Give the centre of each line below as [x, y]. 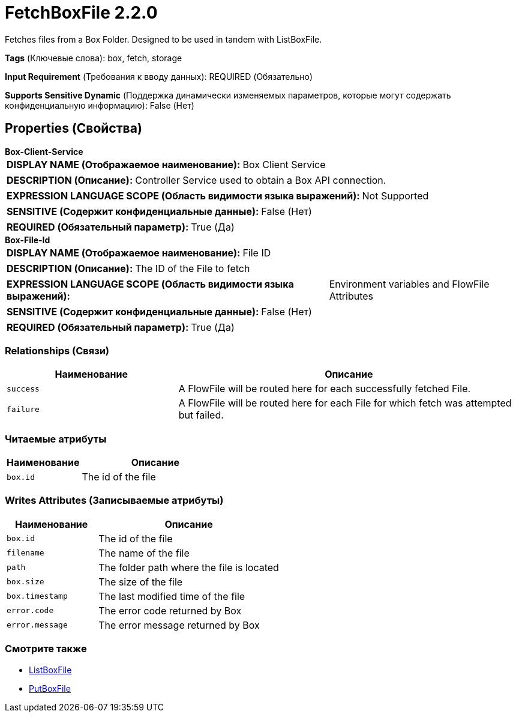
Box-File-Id [28, 240]
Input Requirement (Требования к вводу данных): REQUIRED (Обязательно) [159, 76]
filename [25, 553]
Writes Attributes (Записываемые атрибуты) [114, 501]
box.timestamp [37, 596]
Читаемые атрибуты [56, 439]
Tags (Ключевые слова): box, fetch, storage [94, 58]
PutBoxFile [50, 688]
